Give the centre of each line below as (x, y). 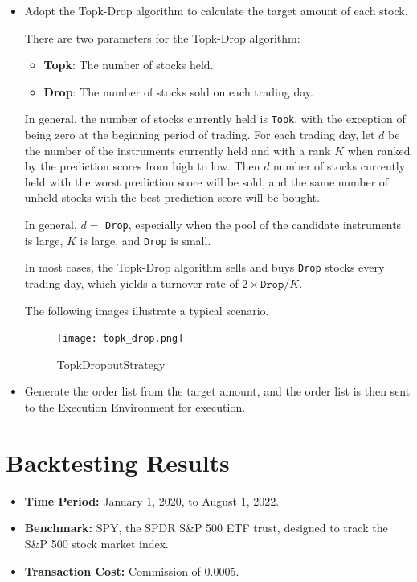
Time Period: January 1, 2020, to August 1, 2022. (152, 500)
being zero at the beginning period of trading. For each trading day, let (200, 135)
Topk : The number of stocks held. (129, 65)
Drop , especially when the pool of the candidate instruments (253, 224)
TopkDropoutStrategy (111, 364)
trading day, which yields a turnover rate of (131, 283)
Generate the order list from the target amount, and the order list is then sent (217, 391)
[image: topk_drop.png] (120, 339)
